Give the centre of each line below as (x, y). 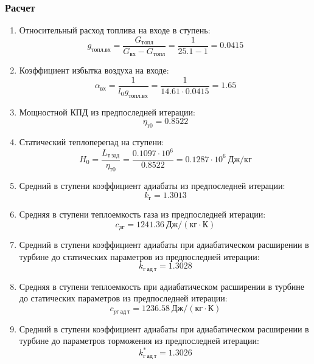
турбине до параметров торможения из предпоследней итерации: (139, 341)
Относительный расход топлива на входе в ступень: (115, 30)
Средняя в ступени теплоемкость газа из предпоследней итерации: (142, 214)
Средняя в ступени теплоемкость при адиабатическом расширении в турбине (162, 286)
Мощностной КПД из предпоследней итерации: (107, 112)
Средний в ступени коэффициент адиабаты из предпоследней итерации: (152, 186)
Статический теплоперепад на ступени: (92, 142)
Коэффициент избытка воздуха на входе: (94, 70)
